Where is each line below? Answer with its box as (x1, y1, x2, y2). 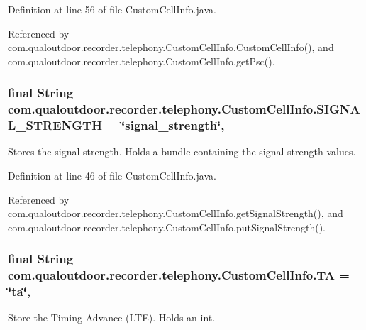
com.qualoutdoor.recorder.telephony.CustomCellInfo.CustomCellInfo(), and (8, 40, 334, 55)
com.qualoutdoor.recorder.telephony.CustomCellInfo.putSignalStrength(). (8, 219, 326, 234)
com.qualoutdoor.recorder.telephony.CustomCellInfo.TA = (8, 266, 350, 284)
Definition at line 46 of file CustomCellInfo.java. (8, 168, 216, 183)
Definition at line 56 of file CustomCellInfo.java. (8, 2, 216, 16)
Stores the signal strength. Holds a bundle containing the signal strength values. (8, 144, 356, 159)
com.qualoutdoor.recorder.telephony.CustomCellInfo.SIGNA (8, 100, 360, 118)
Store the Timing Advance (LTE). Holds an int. (8, 310, 216, 325)
